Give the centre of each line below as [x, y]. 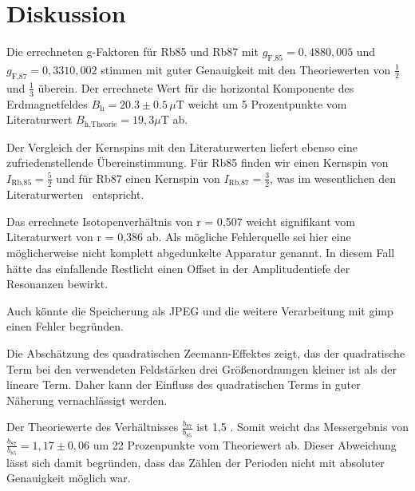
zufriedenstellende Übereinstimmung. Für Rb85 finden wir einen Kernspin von [198, 162]
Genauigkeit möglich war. [69, 478]
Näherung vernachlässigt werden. [87, 400]
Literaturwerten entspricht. [75, 194]
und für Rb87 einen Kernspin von [138, 178]
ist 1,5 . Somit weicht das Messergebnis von [302, 427]
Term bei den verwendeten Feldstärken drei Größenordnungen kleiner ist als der [202, 368]
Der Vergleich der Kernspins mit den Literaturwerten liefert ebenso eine [182, 147]
